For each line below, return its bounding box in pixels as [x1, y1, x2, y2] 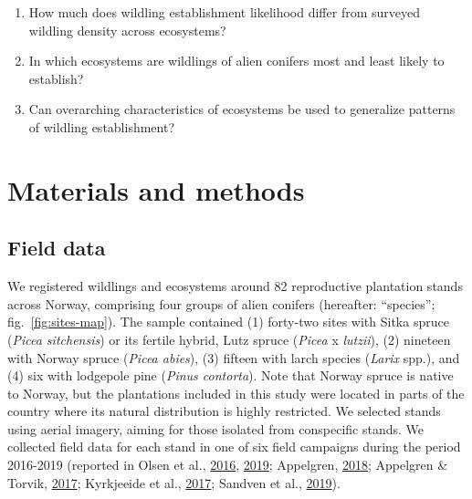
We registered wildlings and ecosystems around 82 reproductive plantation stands [7, 276, 463, 296]
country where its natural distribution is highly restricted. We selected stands [7, 401, 441, 421]
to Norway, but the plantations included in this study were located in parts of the [7, 383, 465, 402]
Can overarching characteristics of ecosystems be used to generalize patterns [28, 99, 456, 119]
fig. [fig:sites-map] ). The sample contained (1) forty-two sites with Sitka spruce [7, 312, 449, 331]
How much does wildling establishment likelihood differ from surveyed [28, 3, 420, 21]
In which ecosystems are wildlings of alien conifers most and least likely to [28, 51, 445, 70]
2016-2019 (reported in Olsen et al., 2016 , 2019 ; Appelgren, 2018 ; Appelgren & [7, 455, 448, 474]
